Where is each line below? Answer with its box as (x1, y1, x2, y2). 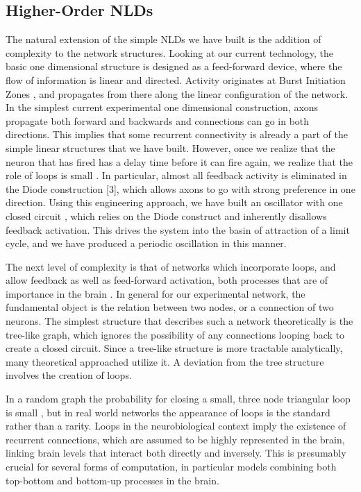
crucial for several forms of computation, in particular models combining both (6, 459, 337, 474)
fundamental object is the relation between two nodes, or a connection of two (6, 300, 334, 314)
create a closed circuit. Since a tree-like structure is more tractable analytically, (6, 341, 343, 355)
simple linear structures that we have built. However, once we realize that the (6, 140, 335, 155)
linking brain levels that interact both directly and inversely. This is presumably (6, 446, 346, 460)
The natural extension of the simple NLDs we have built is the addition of (6, 32, 321, 46)
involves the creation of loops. (6, 368, 132, 382)
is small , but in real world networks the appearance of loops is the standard (6, 405, 330, 419)
